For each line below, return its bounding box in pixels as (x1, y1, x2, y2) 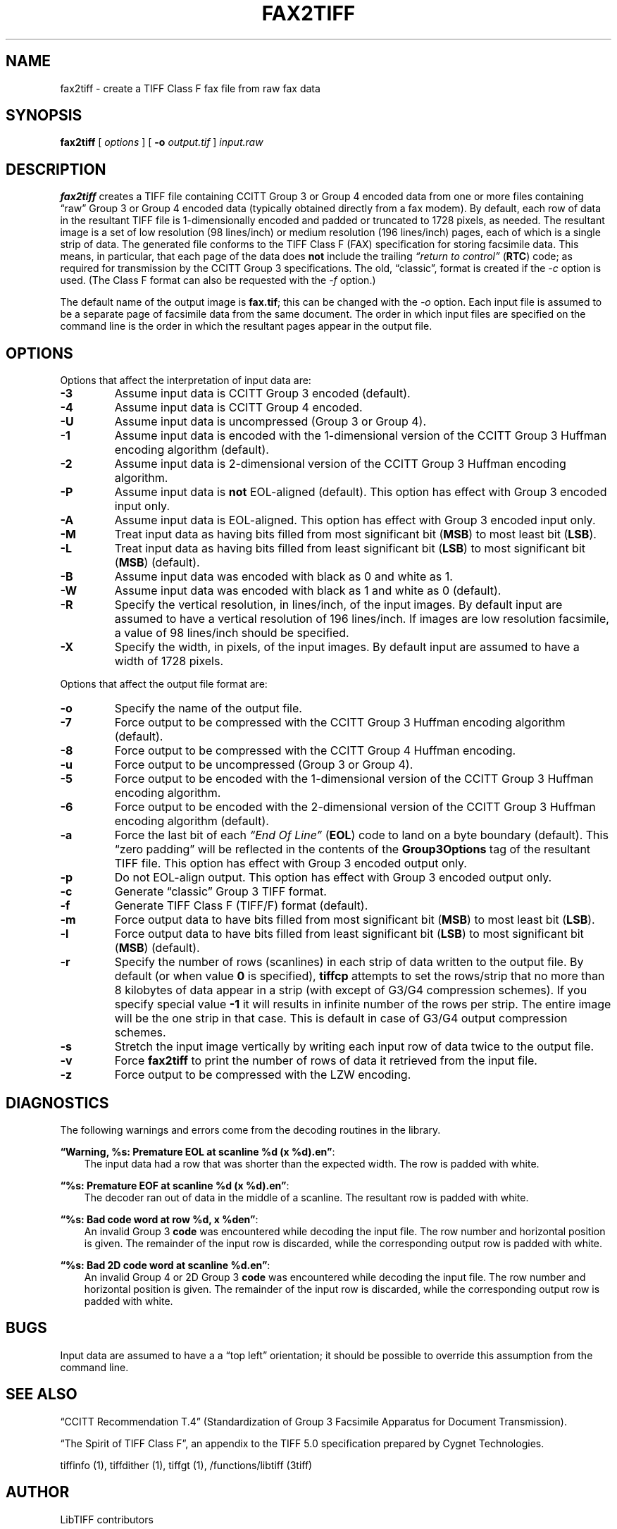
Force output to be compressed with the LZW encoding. (114, 1067, 411, 1082)
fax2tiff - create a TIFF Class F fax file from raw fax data (60, 82, 320, 94)
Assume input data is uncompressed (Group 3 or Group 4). (114, 414, 427, 429)
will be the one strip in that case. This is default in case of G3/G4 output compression (114, 1011, 568, 1026)
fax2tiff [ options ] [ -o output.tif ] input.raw (60, 136, 263, 149)
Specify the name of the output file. (114, 701, 302, 716)
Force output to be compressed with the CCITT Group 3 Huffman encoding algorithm (114, 715, 566, 730)
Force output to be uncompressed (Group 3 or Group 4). (114, 757, 413, 772)
